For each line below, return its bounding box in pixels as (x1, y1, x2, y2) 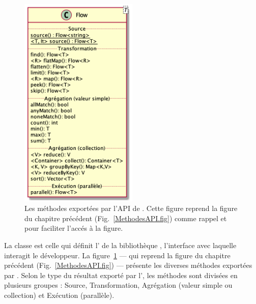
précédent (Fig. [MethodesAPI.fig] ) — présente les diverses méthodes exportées (4, 260, 252, 270)
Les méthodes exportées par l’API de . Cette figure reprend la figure (24, 203, 238, 214)
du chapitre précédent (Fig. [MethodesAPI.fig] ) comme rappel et (24, 212, 227, 223)
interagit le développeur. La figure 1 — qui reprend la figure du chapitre (4, 250, 231, 260)
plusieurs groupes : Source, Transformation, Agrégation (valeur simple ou (4, 280, 233, 290)
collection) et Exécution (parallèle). (4, 289, 115, 300)
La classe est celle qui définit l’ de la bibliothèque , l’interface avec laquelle (4, 239, 237, 250)
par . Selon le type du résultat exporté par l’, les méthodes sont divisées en (4, 269, 238, 280)
